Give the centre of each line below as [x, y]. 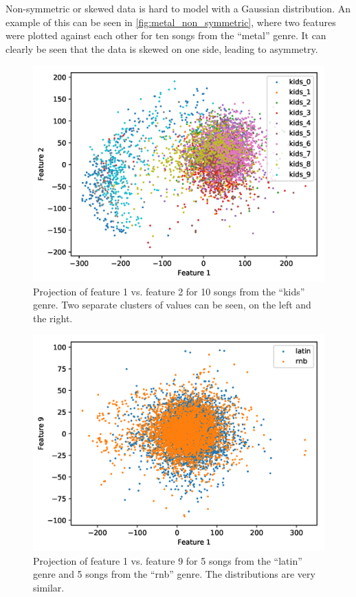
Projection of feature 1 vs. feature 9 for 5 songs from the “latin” [168, 560]
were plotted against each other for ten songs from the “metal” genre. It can [166, 35]
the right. [53, 318]
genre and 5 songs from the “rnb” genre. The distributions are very [174, 574]
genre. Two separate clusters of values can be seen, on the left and [172, 305]
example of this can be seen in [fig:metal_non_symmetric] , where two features [171, 22]
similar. [49, 587]
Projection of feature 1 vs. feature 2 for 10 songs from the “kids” [169, 291]
